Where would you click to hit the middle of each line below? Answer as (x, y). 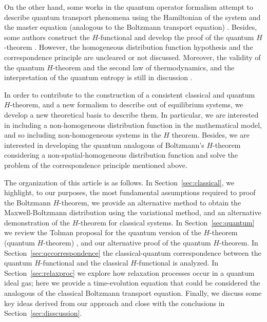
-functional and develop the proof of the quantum (176, 37)
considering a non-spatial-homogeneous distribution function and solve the (121, 155)
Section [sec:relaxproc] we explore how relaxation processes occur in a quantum (129, 272)
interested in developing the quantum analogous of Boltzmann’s (104, 145)
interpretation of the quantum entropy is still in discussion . (98, 77)
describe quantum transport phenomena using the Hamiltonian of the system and (132, 17)
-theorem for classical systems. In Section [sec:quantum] (166, 222)
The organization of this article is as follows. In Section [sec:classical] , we (119, 182)
